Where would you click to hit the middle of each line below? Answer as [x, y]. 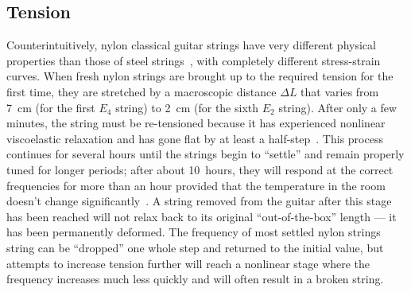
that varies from [340, 91]
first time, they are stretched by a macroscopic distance [142, 91]
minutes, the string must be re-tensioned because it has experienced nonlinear [196, 123]
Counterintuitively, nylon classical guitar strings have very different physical [191, 45]
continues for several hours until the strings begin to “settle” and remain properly [205, 154]
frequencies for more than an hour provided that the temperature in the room [196, 185]
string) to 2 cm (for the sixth [187, 107]
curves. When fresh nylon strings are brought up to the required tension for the [200, 76]
